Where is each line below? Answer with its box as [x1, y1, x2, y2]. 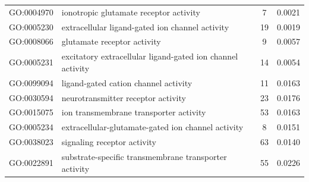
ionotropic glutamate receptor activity [61, 5, 200, 18]
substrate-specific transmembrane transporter [61, 150, 227, 162]
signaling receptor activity [61, 136, 157, 148]
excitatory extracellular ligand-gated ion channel [61, 50, 238, 62]
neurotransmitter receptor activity [61, 91, 186, 103]
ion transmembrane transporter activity [61, 106, 206, 118]
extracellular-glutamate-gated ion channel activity [61, 121, 244, 133]
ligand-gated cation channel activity [61, 76, 193, 89]
